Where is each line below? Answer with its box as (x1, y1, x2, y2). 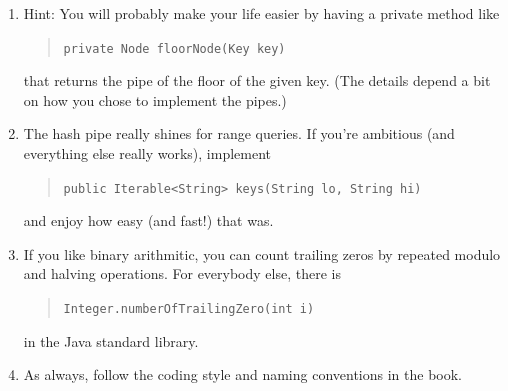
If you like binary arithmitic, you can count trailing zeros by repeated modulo (23, 243, 501, 264)
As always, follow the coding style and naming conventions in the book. (23, 364, 462, 385)
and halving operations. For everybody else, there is (23, 263, 341, 284)
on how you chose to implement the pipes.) (23, 89, 287, 110)
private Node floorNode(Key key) (63, 41, 286, 56)
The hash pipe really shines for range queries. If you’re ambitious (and (23, 123, 455, 144)
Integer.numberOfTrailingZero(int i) (63, 302, 315, 317)
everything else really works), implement (23, 143, 271, 164)
